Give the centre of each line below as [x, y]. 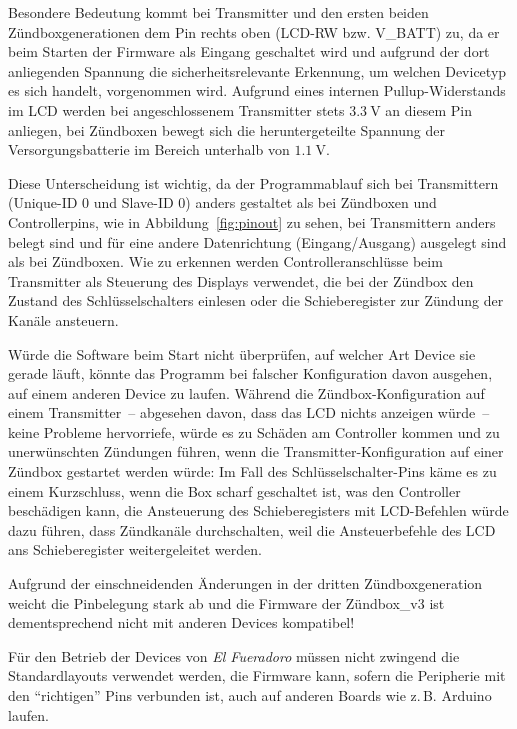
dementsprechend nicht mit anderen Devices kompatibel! [181, 622]
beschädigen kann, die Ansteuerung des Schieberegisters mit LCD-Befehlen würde [258, 510]
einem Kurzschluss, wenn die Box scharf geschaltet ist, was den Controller [234, 490]
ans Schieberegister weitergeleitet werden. [135, 549]
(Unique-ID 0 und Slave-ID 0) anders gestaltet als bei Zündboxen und [222, 202]
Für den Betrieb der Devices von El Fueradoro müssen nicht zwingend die [234, 655]
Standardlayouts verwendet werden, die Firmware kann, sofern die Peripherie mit [257, 675]
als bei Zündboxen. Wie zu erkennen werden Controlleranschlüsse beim [225, 261]
